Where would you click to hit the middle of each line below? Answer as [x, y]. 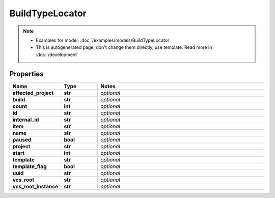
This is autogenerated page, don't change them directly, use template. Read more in [124, 47]
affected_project [33, 93]
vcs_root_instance [35, 186]
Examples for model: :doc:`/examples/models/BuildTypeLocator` [103, 40]
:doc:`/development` [57, 54]
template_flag [30, 166]
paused [22, 139]
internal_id [26, 120]
